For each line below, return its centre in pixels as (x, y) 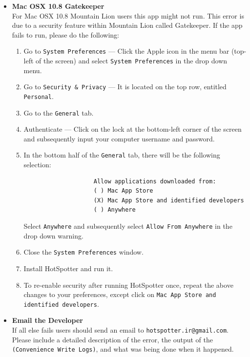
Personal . (39, 96)
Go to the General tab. (59, 112)
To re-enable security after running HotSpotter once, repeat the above (128, 285)
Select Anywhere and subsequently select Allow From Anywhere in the (128, 226)
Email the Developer (47, 320)
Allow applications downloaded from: (155, 181)
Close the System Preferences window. (83, 252)
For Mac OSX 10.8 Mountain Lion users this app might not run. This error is (128, 15)
